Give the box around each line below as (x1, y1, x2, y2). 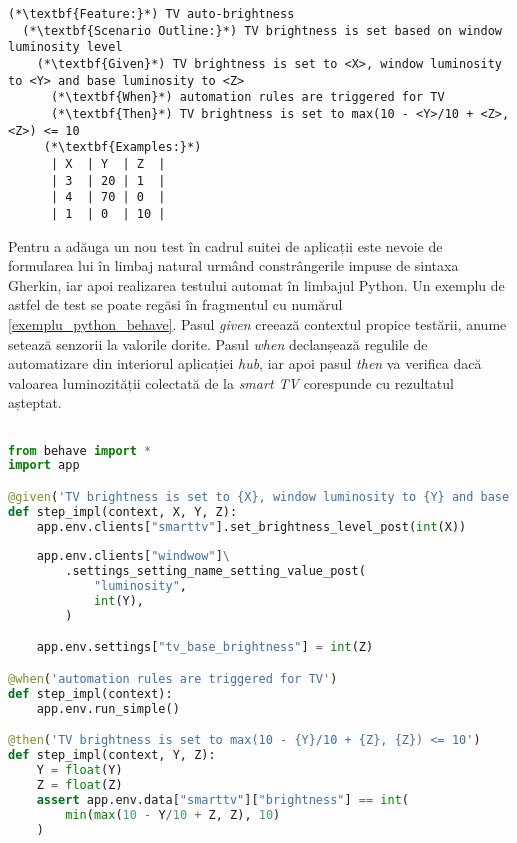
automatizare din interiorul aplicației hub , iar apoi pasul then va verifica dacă (8, 353, 482, 374)
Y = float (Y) (36, 763, 123, 778)
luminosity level (8, 40, 123, 55)
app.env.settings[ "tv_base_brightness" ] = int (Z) (36, 640, 374, 655)
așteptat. (8, 392, 62, 413)
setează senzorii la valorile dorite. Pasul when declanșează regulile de (8, 333, 428, 354)
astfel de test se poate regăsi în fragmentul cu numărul (8, 294, 343, 315)
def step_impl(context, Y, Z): (8, 748, 216, 763)
